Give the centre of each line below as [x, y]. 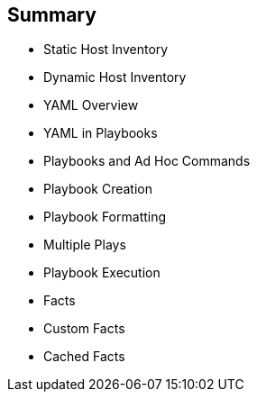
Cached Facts [84, 357]
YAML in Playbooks [101, 133]
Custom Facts [84, 329]
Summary [52, 15]
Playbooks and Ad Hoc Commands [147, 161]
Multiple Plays [85, 245]
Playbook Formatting [105, 217]
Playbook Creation [98, 189]
